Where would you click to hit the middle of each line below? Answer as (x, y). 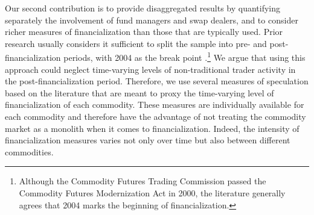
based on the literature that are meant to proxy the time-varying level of (139, 92)
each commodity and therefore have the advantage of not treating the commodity (155, 116)
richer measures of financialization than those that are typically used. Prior (144, 32)
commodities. (29, 151)
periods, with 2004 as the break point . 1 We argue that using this (184, 57)
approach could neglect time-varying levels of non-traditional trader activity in (150, 69)
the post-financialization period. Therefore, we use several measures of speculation (157, 81)
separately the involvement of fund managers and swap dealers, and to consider (152, 20)
